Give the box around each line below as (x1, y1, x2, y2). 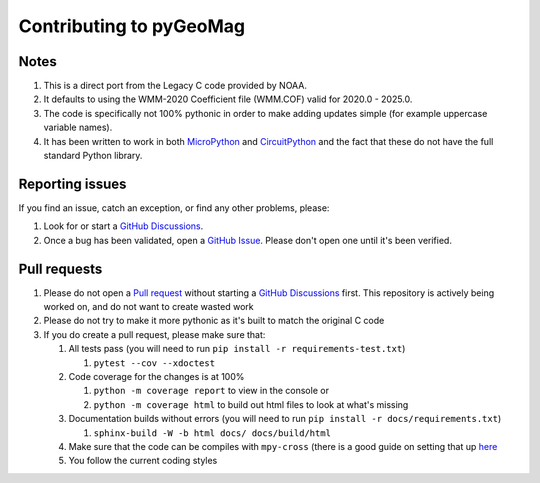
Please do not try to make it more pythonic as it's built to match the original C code (43, 315, 385, 327)
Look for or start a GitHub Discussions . (43, 220, 204, 232)
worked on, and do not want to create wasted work (43, 301, 254, 312)
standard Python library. (43, 150, 143, 162)
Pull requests (18, 260, 103, 277)
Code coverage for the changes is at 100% (68, 370, 245, 382)
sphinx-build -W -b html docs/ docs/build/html (93, 427, 332, 439)
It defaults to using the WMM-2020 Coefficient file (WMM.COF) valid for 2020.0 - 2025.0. (43, 93, 413, 105)
